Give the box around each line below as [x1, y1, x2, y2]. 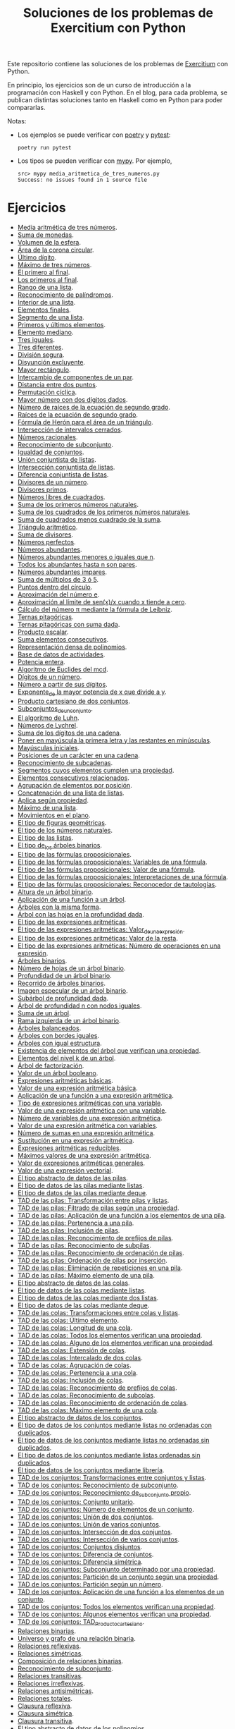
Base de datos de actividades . [17, 650, 106, 659]
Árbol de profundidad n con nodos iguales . [17, 1001, 142, 1010]
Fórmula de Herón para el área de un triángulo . [17, 418, 153, 427]
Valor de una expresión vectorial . [17, 1166, 113, 1175]
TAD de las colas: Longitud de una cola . [17, 1324, 133, 1332]
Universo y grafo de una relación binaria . [17, 1634, 136, 1642]
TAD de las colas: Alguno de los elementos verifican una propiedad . [17, 1338, 215, 1348]
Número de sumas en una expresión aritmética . [17, 1129, 155, 1137]
